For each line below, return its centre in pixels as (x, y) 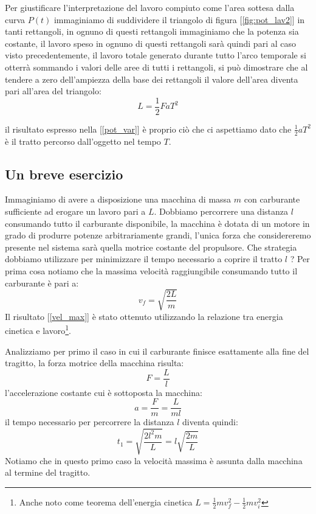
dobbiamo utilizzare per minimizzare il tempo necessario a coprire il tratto (144, 259)
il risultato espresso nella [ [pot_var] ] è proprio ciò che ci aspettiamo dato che (148, 129)
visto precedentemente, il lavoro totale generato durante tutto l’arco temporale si (156, 55)
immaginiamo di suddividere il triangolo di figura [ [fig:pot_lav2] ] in (179, 19)
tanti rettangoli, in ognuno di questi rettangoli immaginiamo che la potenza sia (152, 31)
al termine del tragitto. (48, 472)
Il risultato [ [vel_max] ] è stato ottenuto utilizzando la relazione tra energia (144, 316)
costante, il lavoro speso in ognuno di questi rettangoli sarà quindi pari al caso (150, 43)
